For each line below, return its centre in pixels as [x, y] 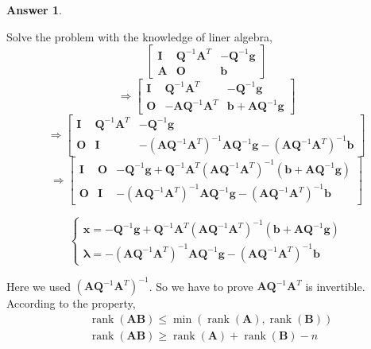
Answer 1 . [34, 10]
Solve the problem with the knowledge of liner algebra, [139, 36]
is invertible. [335, 286]
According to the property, [71, 303]
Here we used [39, 286]
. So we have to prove [201, 286]
